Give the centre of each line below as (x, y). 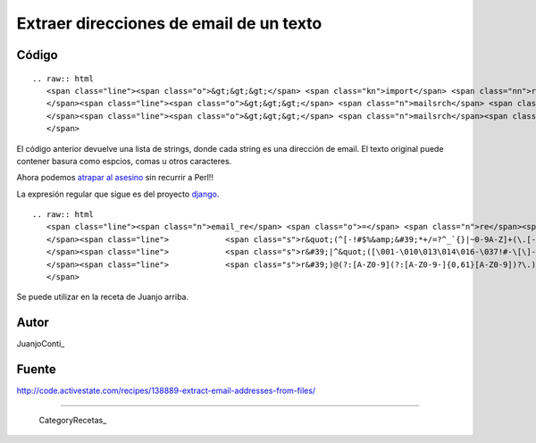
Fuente (37, 369)
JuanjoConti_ (41, 344)
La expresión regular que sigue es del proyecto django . (118, 194)
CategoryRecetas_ (73, 420)
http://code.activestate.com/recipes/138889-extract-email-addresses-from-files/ (166, 391)
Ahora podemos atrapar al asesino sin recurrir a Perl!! (115, 178)
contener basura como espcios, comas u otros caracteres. (124, 161)
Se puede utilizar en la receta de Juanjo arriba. (103, 297)
